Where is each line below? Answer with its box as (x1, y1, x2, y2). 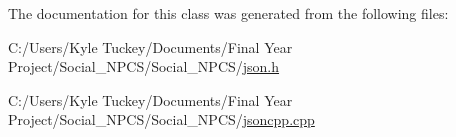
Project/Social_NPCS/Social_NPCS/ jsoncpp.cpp (8, 109, 315, 130)
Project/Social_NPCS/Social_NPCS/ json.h (8, 56, 280, 77)
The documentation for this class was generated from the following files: (8, 3, 449, 23)
